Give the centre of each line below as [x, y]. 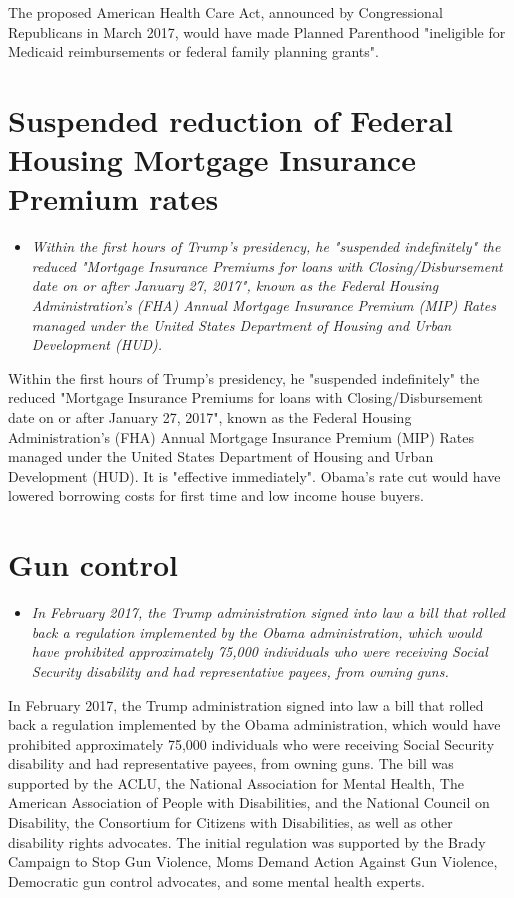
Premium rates [113, 198]
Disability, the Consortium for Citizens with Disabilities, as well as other [230, 822]
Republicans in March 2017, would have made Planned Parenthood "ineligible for [257, 31]
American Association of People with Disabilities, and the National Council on [249, 802]
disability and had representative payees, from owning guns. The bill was [231, 763]
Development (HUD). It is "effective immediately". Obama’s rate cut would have [254, 475]
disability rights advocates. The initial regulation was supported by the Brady [247, 841]
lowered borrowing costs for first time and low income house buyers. [216, 495]
